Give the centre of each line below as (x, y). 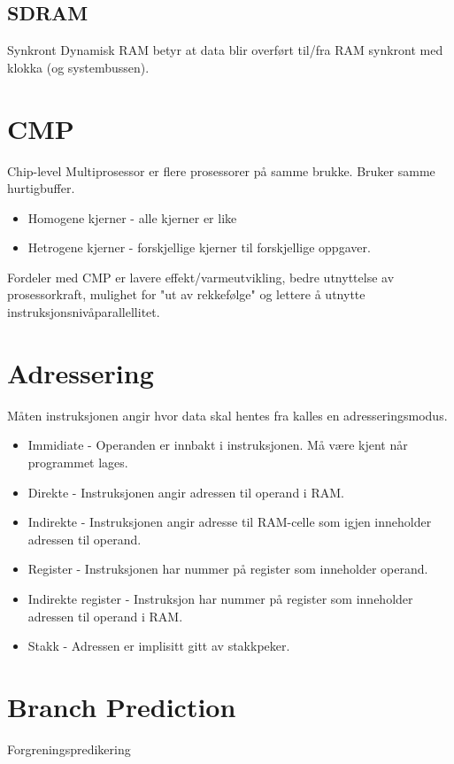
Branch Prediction (122, 706)
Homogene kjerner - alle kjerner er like (132, 217)
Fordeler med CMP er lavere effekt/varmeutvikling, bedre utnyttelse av (201, 277)
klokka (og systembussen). (78, 67)
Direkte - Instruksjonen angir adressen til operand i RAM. (186, 492)
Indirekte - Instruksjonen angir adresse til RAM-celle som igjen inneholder (230, 522)
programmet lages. (78, 462)
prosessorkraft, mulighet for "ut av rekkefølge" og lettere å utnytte (186, 294)
